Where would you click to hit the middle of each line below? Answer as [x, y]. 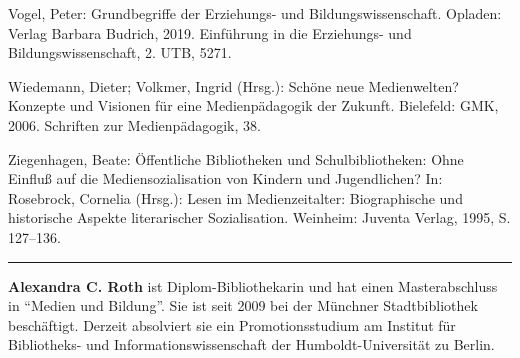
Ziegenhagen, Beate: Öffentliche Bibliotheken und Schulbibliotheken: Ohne [236, 158]
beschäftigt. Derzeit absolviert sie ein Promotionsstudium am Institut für [232, 324]
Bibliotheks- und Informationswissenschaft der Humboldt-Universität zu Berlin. [251, 344]
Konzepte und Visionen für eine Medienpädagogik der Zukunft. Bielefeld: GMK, [253, 105]
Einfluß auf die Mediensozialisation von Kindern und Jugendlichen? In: [225, 178]
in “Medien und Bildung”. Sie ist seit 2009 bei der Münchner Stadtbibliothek [243, 305]
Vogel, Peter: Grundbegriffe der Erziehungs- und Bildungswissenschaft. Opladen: [255, 13]
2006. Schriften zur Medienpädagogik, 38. [134, 124]
